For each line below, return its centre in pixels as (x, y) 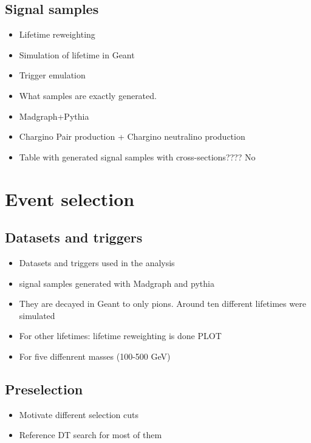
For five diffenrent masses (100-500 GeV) (95, 356)
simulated (37, 315)
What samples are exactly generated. (88, 95)
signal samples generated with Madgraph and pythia (117, 283)
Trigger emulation (52, 75)
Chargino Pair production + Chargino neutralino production (132, 136)
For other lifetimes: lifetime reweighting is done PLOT (120, 336)
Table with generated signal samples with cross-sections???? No (137, 156)
